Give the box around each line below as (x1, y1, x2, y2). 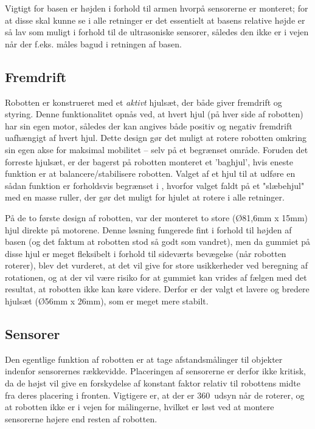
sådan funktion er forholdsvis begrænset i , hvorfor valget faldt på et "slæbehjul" (5, 179, 305, 191)
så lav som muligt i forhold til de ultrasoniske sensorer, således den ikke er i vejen (5, 26, 309, 38)
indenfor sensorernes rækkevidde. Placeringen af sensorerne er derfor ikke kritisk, (5, 365, 306, 377)
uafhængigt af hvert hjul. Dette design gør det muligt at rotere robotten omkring (5, 131, 306, 144)
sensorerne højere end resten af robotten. (5, 412, 157, 425)
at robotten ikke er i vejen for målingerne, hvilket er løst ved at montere (5, 400, 274, 413)
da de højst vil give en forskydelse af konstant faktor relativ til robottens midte (5, 377, 300, 390)
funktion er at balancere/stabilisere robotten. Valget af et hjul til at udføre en (5, 167, 296, 180)
